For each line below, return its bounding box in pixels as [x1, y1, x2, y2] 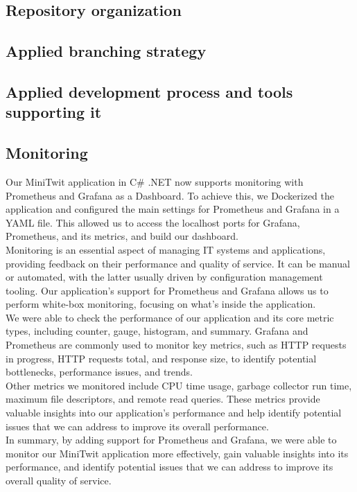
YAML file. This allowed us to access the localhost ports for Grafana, [6, 215, 300, 229]
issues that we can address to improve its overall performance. [6, 419, 269, 433]
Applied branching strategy [6, 40, 207, 62]
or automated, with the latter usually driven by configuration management [6, 270, 323, 284]
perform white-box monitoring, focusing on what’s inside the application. [6, 297, 316, 311]
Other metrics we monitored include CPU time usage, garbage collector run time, [6, 378, 352, 392]
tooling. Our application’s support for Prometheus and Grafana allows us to [6, 283, 329, 297]
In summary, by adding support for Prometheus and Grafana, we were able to [6, 432, 337, 447]
